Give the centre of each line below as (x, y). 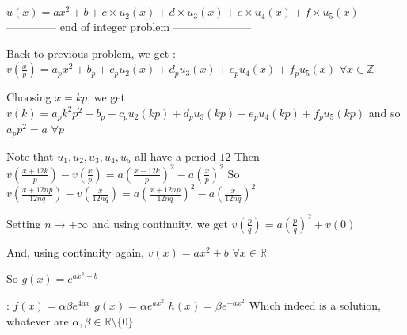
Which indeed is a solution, (315, 305)
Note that (30, 156)
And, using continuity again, (75, 251)
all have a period (175, 156)
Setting (24, 223)
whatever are (38, 320)
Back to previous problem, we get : (91, 53)
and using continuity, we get (160, 223)
